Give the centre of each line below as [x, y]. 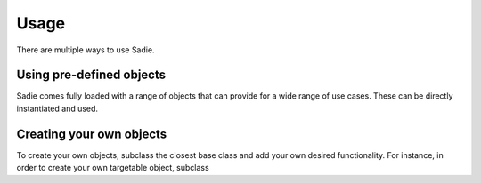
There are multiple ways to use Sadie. [86, 50]
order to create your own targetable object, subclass [113, 168]
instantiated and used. [57, 108]
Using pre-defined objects [91, 75]
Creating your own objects [92, 134]
